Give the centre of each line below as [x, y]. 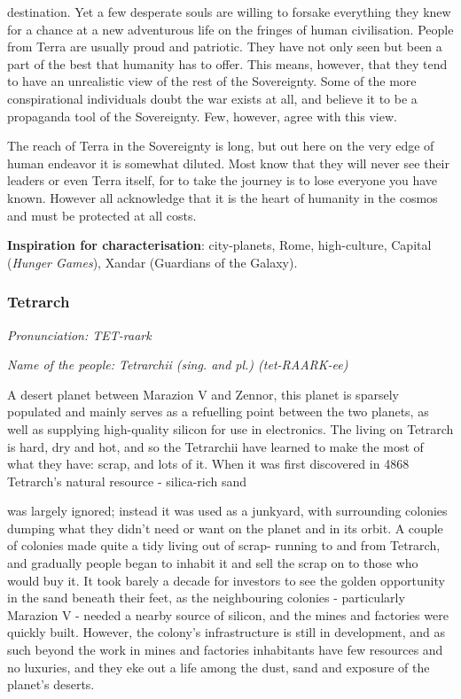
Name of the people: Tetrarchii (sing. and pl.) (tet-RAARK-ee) [178, 365]
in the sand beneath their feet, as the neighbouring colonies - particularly [206, 598]
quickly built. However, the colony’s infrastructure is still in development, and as [227, 632]
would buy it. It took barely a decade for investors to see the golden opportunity [226, 580]
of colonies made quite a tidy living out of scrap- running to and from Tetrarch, [224, 545]
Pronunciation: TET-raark [79, 334]
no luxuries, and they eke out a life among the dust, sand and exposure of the [219, 667]
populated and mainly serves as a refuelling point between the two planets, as [218, 412]
